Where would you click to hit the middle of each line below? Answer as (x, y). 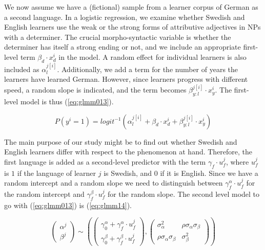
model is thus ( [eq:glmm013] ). (67, 101)
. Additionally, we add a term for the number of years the (148, 69)
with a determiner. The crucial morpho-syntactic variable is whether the (118, 37)
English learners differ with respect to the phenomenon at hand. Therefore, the (128, 152)
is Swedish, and (128, 173)
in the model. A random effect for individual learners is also (152, 56)
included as (22, 69)
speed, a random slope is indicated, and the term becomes (95, 90)
